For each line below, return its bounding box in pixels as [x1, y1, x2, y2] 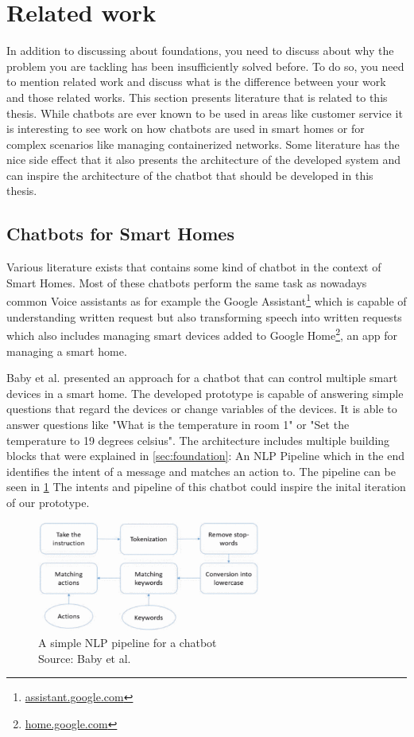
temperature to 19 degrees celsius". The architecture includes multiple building [6, 431, 390, 448]
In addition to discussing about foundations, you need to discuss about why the [6, 42, 394, 59]
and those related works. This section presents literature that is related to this [6, 88, 388, 105]
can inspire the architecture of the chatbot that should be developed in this [6, 166, 373, 183]
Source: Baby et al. [38, 649, 131, 666]
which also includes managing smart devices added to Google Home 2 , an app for [6, 325, 398, 343]
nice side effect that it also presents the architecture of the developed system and [6, 151, 400, 168]
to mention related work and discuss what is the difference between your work [6, 73, 386, 90]
